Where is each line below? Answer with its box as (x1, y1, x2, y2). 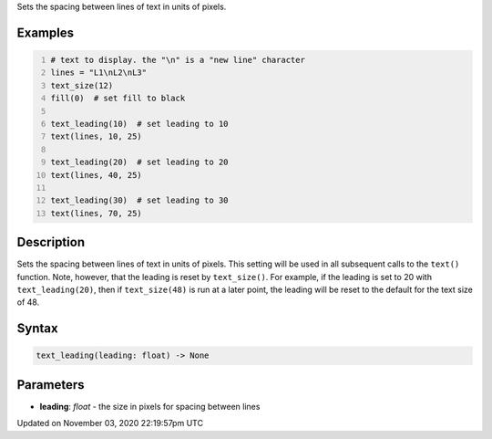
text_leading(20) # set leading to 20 (50, 157, 229, 168)
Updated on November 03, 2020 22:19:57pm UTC (16, 418, 204, 429)
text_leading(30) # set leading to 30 (50, 195, 229, 205)
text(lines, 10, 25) (50, 131, 143, 141)
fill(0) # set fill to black (50, 93, 186, 104)
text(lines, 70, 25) (50, 208, 143, 218)
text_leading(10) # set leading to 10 (50, 119, 229, 129)
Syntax (16, 320, 58, 337)
